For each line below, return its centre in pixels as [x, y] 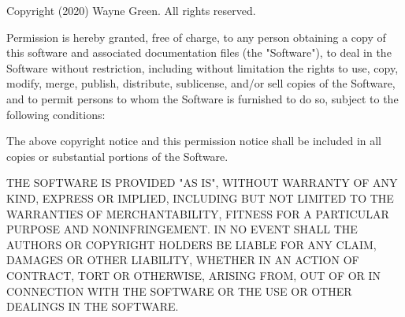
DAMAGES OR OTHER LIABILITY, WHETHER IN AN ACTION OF [183, 260]
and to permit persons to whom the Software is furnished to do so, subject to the [202, 98]
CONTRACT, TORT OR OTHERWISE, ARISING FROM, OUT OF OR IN [194, 275]
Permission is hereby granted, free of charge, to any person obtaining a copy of [196, 37]
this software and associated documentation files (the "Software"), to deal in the [199, 52]
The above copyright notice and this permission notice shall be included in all [194, 141]
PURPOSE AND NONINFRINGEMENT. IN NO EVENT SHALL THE [182, 229]
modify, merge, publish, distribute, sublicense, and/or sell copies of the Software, [201, 83]
